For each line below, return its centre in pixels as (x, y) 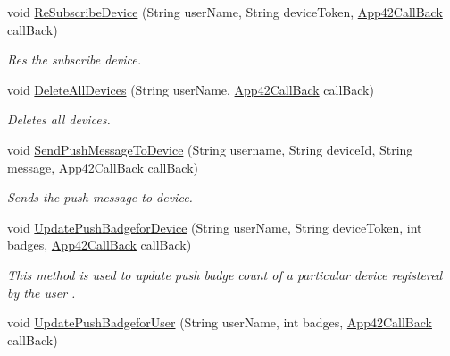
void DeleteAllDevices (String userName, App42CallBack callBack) (191, 89)
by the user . (42, 292)
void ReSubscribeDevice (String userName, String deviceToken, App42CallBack (225, 12)
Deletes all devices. (59, 119)
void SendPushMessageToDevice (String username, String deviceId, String (210, 149)
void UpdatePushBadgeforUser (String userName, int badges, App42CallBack (220, 322)
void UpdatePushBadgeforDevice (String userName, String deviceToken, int (215, 227)
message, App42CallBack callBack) (103, 167)
